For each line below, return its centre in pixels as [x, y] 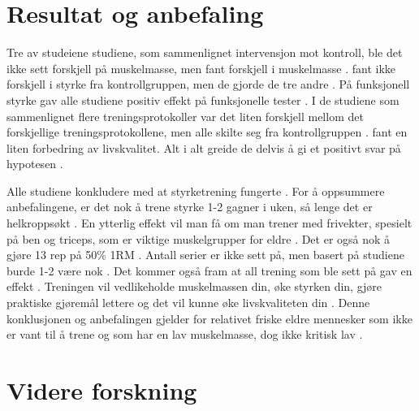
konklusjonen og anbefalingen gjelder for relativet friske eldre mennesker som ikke [209, 318]
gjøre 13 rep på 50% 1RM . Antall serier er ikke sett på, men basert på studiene [205, 255]
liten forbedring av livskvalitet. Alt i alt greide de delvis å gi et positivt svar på [204, 147]
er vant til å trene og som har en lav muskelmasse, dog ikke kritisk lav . [185, 334]
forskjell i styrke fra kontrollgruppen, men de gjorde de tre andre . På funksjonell [208, 84]
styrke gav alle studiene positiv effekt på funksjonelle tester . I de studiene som [203, 100]
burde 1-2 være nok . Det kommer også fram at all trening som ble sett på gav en [209, 270]
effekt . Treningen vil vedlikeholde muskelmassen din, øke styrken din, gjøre [194, 286]
